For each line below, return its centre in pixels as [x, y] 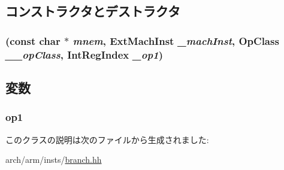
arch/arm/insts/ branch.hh [54, 160]
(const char [33, 40]
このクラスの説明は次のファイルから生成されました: [107, 139]
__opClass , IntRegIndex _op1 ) [84, 54]
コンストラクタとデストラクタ [93, 11]
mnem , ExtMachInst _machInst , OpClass [176, 40]
